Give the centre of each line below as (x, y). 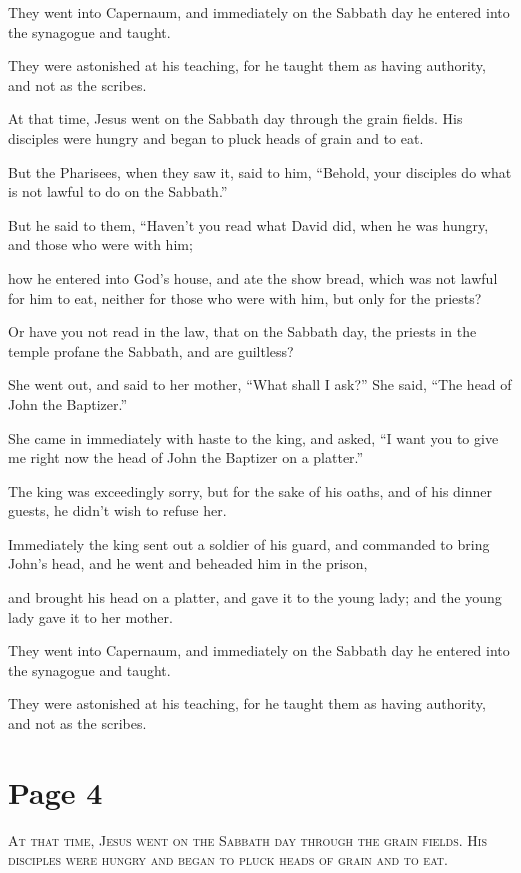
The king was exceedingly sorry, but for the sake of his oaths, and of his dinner (250, 490)
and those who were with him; (100, 244)
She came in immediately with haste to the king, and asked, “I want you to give (253, 437)
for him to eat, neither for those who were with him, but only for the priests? (245, 297)
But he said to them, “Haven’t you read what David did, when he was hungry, (248, 224)
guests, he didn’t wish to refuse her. (117, 510)
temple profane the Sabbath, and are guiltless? (151, 350)
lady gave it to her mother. (90, 616)
